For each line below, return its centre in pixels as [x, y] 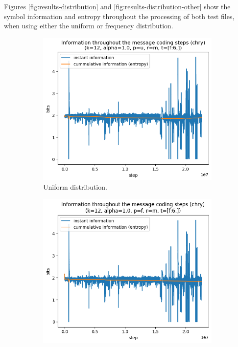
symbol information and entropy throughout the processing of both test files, [119, 16]
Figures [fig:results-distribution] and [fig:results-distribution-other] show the [117, 6]
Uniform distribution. [75, 187]
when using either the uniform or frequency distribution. [89, 26]
